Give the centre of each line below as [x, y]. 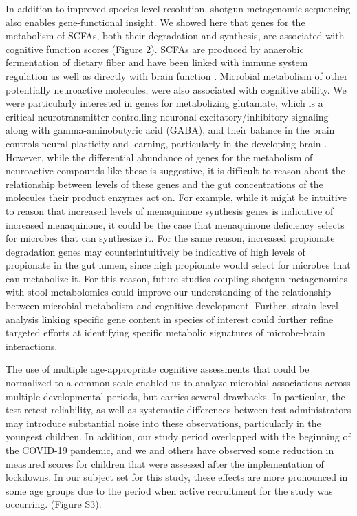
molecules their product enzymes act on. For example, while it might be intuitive [176, 197]
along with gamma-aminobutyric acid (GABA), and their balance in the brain [170, 130]
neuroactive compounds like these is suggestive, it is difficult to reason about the [175, 171]
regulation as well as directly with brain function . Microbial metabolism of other [177, 75]
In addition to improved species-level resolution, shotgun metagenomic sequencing [178, 8]
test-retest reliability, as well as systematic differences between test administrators [178, 410]
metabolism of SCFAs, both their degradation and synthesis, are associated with [175, 35]
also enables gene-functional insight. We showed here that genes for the [155, 22]
